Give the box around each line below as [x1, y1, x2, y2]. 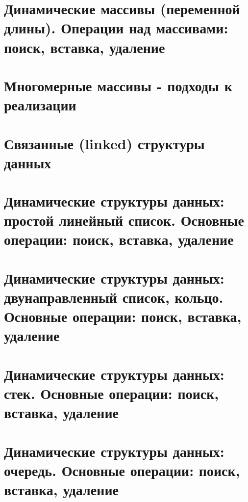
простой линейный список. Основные [4, 210, 244, 230]
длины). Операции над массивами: [4, 18, 228, 38]
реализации [4, 95, 76, 115]
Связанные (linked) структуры [4, 133, 205, 153]
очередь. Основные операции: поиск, [4, 460, 240, 480]
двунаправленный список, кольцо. [4, 287, 223, 307]
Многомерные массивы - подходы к [4, 75, 232, 95]
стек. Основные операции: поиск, [4, 383, 219, 403]
